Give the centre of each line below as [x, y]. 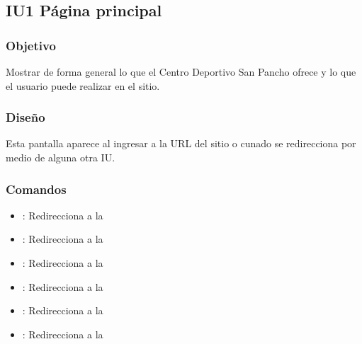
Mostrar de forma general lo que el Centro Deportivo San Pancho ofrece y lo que [181, 71]
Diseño [26, 117]
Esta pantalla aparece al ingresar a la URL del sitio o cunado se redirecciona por [181, 143]
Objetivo [31, 45]
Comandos [36, 189]
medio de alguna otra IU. [61, 157]
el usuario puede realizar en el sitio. [83, 85]
